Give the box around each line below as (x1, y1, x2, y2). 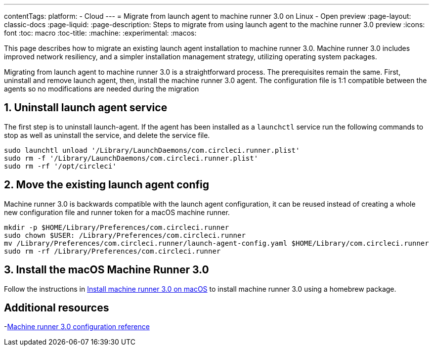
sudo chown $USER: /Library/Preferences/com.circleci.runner (4, 231, 246, 239)
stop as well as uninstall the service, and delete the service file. (4, 131, 210, 139)
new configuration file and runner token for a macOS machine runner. (4, 208, 230, 217)
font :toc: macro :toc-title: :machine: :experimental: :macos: (4, 29, 197, 37)
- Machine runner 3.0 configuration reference (4, 322, 150, 331)
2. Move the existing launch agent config (4, 178, 209, 191)
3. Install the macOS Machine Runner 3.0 (4, 263, 209, 276)
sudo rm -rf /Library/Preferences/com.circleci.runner (4, 247, 221, 255)
